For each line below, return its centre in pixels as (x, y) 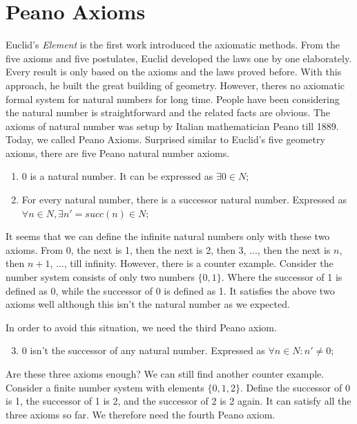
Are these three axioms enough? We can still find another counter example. (165, 374)
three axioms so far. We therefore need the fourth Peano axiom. (141, 414)
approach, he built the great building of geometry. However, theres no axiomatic (175, 85)
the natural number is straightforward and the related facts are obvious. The (168, 112)
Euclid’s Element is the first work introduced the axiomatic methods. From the (173, 45)
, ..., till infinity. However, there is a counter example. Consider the (192, 263)
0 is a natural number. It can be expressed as (117, 176)
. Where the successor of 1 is (282, 277)
